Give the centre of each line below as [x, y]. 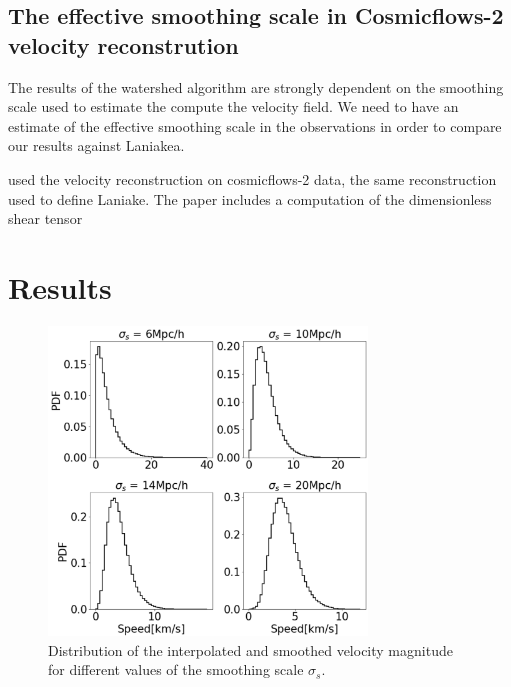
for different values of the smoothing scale [176, 669]
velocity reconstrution [123, 44]
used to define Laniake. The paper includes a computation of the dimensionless [250, 198]
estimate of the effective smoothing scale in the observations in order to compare [255, 125]
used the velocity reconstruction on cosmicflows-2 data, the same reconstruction [252, 178]
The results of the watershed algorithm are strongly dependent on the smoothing [256, 86]
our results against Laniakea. [96, 145]
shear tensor [45, 218]
